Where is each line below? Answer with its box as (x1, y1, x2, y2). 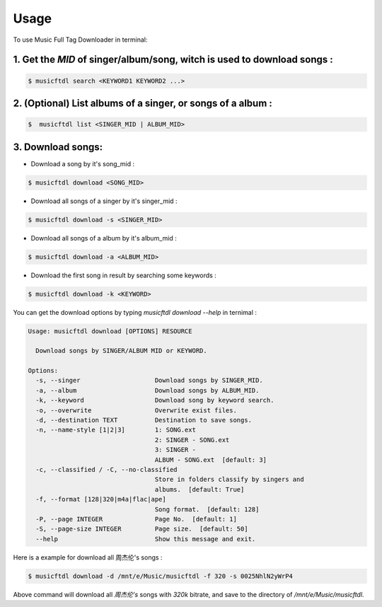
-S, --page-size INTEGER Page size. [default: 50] (35, 525, 248, 533)
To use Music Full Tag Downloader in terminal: (13, 35, 148, 44)
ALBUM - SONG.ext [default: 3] (154, 456, 267, 463)
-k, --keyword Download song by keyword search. (35, 396, 274, 405)
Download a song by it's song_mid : (30, 159, 134, 168)
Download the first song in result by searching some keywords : (30, 271, 217, 279)
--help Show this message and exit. (35, 535, 256, 543)
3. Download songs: (13, 141, 103, 153)
